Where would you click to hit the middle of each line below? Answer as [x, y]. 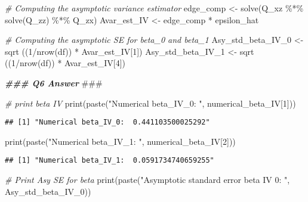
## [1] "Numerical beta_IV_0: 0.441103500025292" [107, 122]
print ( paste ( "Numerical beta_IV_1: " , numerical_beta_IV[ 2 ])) [120, 141]
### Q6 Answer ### [54, 83]
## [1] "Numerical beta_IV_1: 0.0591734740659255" [110, 161]
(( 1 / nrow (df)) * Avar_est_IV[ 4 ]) [65, 63]
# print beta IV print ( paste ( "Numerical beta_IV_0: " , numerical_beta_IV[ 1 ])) [150, 103]
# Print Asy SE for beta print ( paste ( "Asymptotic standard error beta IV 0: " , [147, 180]
